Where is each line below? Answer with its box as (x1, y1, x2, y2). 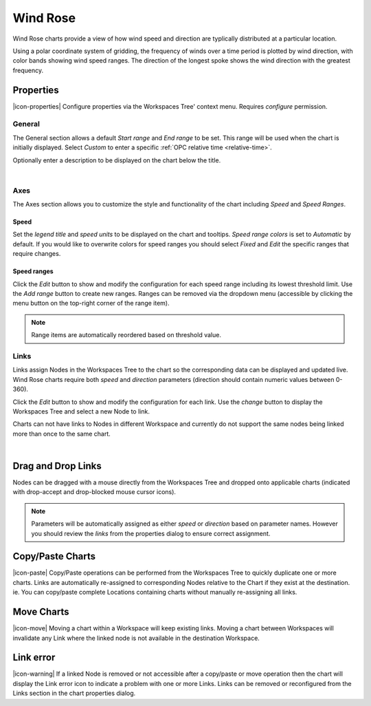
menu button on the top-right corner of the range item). (12, 299, 170, 308)
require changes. (12, 250, 61, 258)
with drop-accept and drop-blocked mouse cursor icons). (12, 488, 177, 496)
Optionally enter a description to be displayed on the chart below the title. (12, 156, 221, 164)
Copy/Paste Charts (12, 550, 96, 562)
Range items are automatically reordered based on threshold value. (31, 331, 221, 339)
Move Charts (12, 606, 69, 618)
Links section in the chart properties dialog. (12, 689, 136, 698)
